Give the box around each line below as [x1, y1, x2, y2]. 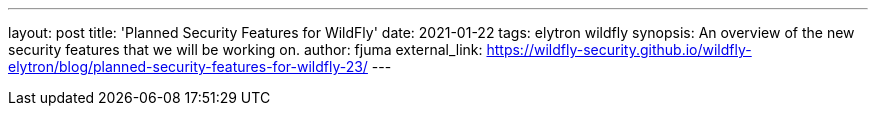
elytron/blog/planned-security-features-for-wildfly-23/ [8, 58, 368, 75]
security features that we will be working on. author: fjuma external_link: [8, 41, 483, 58]
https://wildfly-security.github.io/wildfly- [486, 41, 752, 58]
